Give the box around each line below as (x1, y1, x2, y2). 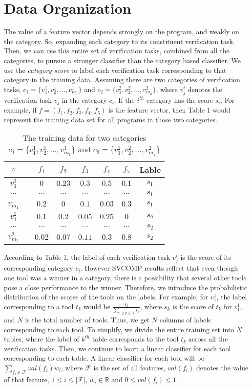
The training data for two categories (22, 132, 147, 144)
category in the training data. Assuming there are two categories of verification (4, 74, 240, 85)
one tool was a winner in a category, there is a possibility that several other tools (4, 272, 247, 282)
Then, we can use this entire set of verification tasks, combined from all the (4, 46, 230, 56)
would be (83, 301, 111, 311)
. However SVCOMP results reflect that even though (80, 263, 238, 273)
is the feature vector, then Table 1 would (108, 105, 231, 115)
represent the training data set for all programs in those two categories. (4, 114, 217, 124)
